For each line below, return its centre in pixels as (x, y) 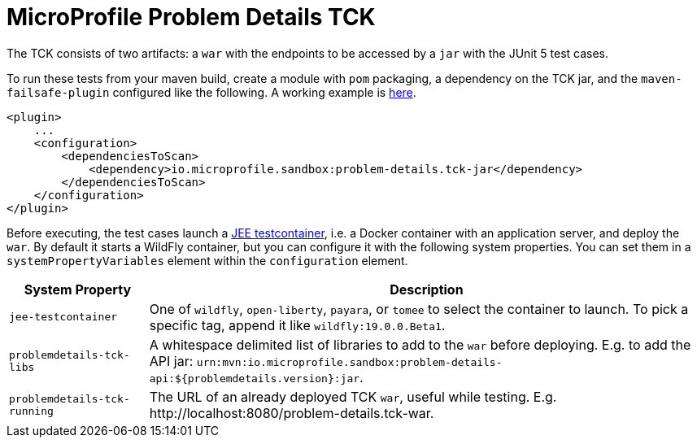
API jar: (171, 361)
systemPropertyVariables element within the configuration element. (207, 260)
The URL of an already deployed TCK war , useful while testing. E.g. (353, 396)
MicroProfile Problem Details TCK (191, 17)
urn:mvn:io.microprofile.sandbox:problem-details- (349, 362)
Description (427, 289)
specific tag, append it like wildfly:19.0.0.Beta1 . (297, 325)
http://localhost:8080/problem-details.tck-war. (292, 413)
